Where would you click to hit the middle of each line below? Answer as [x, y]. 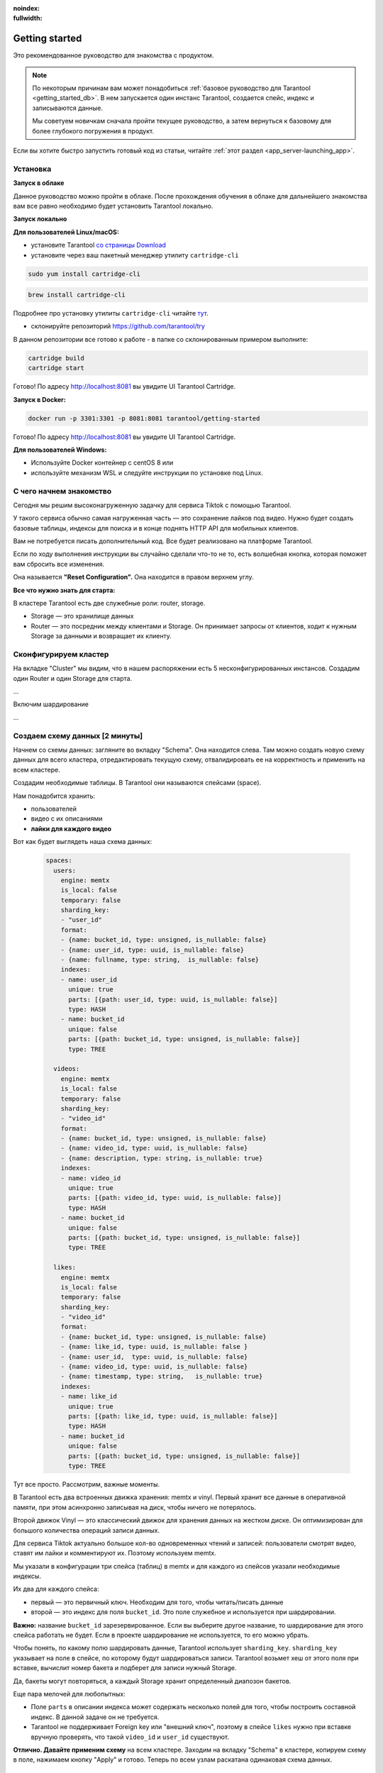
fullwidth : [28, 18]
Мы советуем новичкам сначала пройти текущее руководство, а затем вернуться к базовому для [182, 121]
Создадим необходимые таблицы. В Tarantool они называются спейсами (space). [137, 783]
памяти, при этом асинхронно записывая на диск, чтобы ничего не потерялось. [135, 1507]
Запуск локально [40, 219]
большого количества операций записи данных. [87, 1530]
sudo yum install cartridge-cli [84, 274]
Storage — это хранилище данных [82, 616]
